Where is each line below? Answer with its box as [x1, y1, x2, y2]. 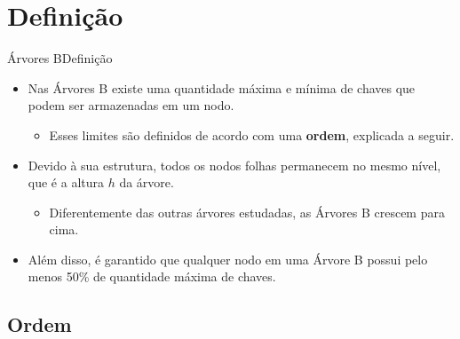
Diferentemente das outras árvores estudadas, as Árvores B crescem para [49, 202, 445, 221]
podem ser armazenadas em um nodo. [28, 96, 234, 114]
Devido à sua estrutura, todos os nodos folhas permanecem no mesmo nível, [28, 155, 441, 174]
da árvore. [119, 173, 174, 192]
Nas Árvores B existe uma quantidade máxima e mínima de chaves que [28, 78, 416, 97]
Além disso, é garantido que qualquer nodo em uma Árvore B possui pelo [28, 249, 428, 268]
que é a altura [28, 173, 105, 192]
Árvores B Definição [7, 49, 113, 67]
